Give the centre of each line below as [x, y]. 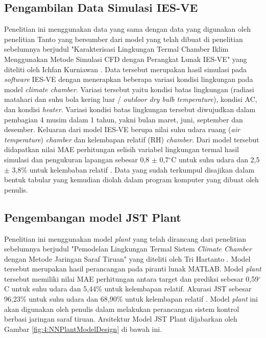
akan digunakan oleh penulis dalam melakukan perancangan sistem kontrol [122, 309]
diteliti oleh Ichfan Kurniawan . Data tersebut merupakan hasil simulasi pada [126, 69]
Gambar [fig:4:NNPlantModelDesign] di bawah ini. [83, 329]
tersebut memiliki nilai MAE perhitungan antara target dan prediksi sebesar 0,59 [131, 278]
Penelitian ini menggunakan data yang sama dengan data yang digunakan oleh [127, 29]
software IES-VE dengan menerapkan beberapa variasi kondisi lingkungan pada [129, 79]
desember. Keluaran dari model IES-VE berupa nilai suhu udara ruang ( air [122, 129]
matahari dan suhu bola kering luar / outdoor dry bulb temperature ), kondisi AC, [131, 99]
